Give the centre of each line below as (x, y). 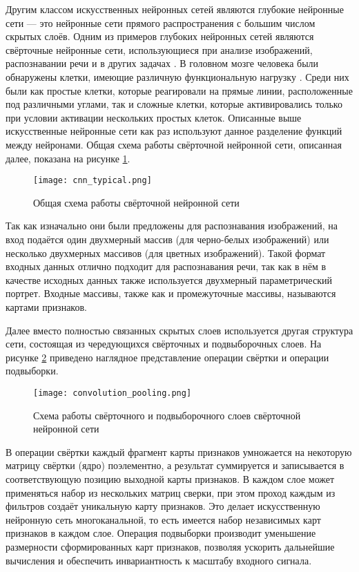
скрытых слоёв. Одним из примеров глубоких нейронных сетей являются (160, 36)
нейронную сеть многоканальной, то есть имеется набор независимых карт (163, 519)
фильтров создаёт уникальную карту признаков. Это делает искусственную (163, 506)
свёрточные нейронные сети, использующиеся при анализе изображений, (159, 49)
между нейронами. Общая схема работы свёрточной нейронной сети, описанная (174, 144)
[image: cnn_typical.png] (93, 181)
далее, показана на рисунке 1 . (68, 158)
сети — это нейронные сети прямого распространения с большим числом (161, 22)
